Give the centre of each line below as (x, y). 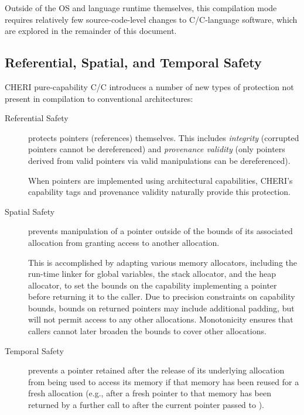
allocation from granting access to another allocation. (124, 242)
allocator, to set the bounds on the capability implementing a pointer (153, 285)
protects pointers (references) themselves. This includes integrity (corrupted (164, 137)
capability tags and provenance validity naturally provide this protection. (159, 192)
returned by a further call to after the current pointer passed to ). (146, 405)
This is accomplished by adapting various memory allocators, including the (163, 262)
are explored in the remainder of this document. (91, 31)
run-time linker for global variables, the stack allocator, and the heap (152, 274)
